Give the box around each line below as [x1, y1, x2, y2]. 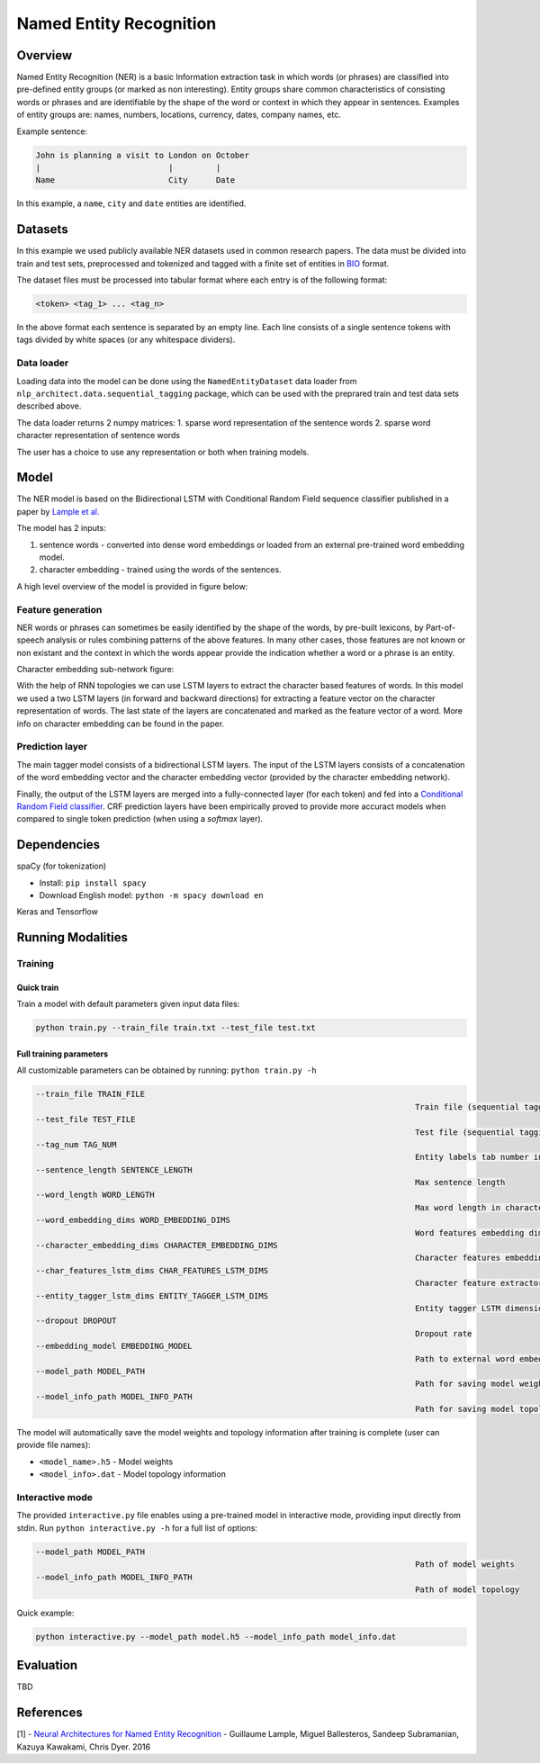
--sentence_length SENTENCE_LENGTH [35, 1165, 193, 1174]
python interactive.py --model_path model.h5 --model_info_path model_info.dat [35, 1632, 397, 1642]
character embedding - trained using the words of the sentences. [39, 564, 283, 575]
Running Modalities [16, 930, 128, 945]
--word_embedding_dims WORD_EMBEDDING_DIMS [35, 1215, 231, 1226]
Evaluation [16, 1658, 78, 1673]
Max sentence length [414, 1177, 506, 1188]
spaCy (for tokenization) [16, 860, 107, 872]
